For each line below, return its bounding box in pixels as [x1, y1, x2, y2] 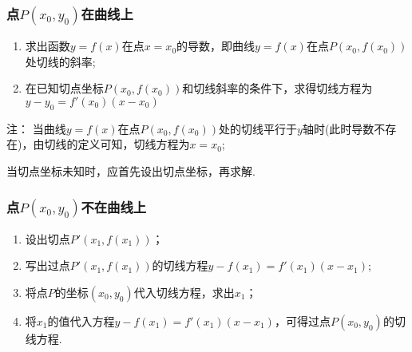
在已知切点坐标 [25, 80, 104, 97]
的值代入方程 [47, 312, 115, 329]
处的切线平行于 [219, 120, 298, 136]
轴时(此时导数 [302, 120, 374, 136]
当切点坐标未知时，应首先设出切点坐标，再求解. [6, 162, 256, 179]
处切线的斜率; [25, 53, 96, 69]
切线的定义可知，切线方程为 [44, 136, 190, 152]
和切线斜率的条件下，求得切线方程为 [182, 80, 373, 97]
